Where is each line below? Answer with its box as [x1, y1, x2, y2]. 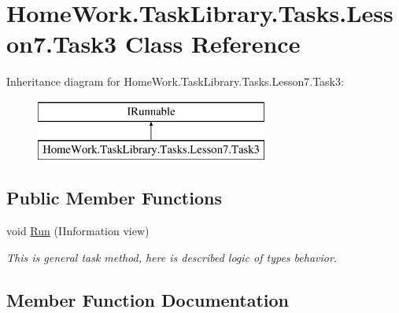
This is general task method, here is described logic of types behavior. [6, 249, 338, 265]
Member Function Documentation [6, 287, 290, 311]
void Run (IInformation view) [6, 223, 150, 239]
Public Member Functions [6, 186, 222, 210]
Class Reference [124, 28, 301, 60]
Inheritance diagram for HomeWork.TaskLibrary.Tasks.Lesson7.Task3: [6, 73, 344, 90]
